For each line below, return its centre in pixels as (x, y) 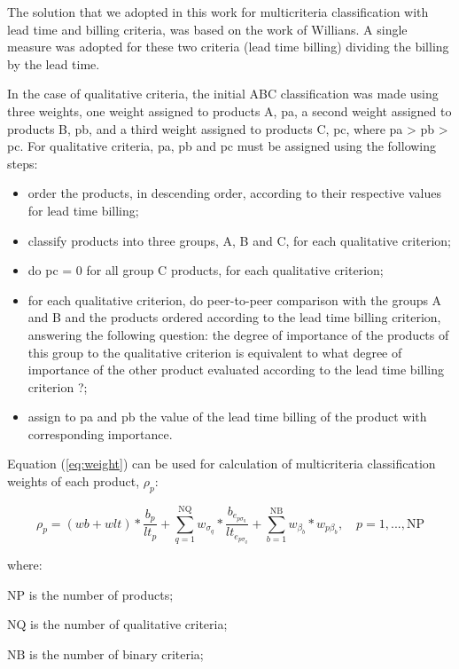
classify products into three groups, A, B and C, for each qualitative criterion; (239, 240)
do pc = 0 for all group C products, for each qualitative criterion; (206, 270)
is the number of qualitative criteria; (129, 624)
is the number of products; (101, 594)
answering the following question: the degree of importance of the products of (238, 334)
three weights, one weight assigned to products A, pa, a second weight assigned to (229, 110)
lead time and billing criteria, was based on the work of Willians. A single (207, 29)
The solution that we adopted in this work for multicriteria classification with (218, 12)
